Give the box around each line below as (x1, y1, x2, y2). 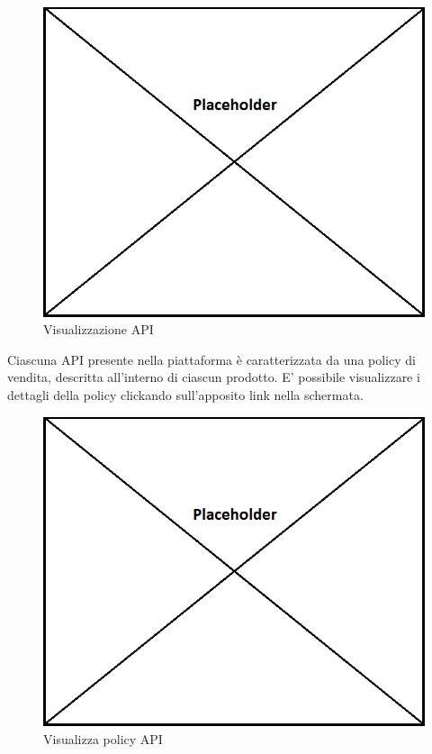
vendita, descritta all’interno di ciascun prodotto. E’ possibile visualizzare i (7, 368, 420, 386)
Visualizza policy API (43, 729, 163, 748)
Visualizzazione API (43, 320, 154, 339)
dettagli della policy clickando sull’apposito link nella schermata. (7, 386, 364, 404)
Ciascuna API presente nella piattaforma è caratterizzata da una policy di (7, 350, 416, 368)
